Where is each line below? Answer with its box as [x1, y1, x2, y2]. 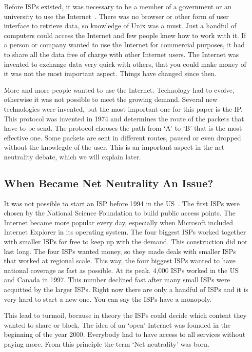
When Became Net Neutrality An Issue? [4, 175, 213, 190]
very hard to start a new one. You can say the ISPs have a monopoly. [4, 293, 212, 304]
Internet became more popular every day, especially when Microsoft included [4, 217, 233, 227]
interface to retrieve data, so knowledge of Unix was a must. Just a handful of [4, 20, 236, 31]
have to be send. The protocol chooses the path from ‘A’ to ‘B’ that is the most [4, 123, 242, 133]
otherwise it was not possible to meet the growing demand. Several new [4, 94, 217, 104]
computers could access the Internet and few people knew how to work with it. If [4, 30, 246, 40]
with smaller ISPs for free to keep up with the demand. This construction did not [4, 236, 248, 247]
